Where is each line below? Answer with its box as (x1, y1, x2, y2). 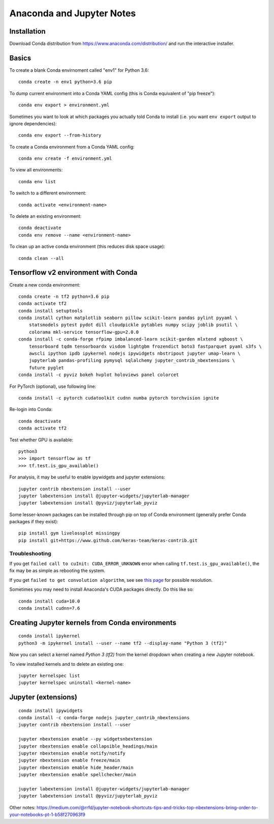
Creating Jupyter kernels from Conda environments (9, 618, 177, 627)
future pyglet (28, 364, 64, 371)
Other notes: (9, 804, 36, 810)
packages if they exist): (9, 519, 58, 525)
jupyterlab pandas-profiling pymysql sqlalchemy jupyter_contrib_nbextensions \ (28, 358, 235, 363)
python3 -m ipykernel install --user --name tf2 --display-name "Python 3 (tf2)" (18, 640, 227, 646)
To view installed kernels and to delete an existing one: (9, 661, 124, 667)
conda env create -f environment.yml (18, 156, 113, 161)
